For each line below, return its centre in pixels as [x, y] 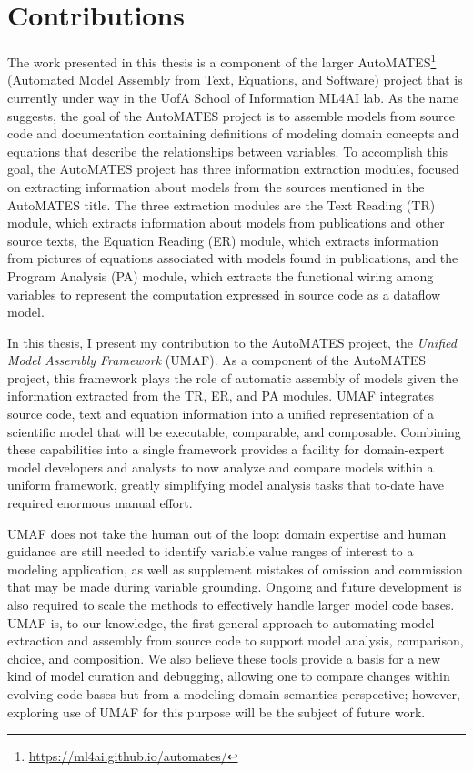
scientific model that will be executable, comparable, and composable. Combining [234, 431]
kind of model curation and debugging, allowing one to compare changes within [229, 676]
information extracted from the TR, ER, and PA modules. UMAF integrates [221, 396]
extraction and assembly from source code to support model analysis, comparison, [236, 640]
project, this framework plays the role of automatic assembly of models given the [233, 377]
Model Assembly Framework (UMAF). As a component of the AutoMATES [217, 360]
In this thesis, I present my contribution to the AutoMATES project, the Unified [232, 342]
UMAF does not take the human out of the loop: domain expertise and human [227, 533]
